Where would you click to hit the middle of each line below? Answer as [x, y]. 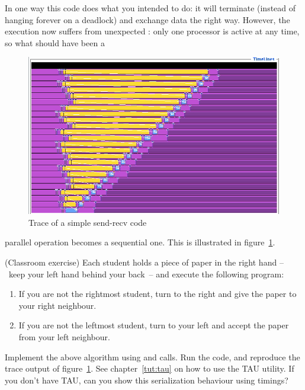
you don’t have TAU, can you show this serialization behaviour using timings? [147, 380]
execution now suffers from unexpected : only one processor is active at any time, [152, 31]
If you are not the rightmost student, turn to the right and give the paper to [158, 294]
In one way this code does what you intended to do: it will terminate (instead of [150, 8]
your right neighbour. [57, 305]
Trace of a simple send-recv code [88, 222]
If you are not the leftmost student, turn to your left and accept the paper [154, 325]
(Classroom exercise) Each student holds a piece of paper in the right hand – [144, 262]
